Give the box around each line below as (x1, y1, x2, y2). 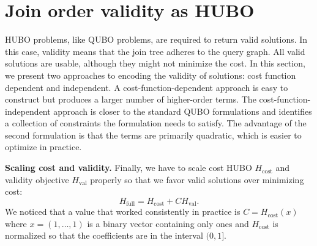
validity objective (5, 173, 69, 186)
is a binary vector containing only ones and (87, 217, 249, 230)
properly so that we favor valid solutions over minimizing (90, 173, 304, 186)
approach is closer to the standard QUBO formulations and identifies (53, 104, 312, 117)
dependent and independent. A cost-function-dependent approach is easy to (5, 81, 288, 93)
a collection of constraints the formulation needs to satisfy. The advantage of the (5, 117, 307, 129)
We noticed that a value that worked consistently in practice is (5, 205, 241, 218)
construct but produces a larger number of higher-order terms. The (5, 93, 256, 106)
